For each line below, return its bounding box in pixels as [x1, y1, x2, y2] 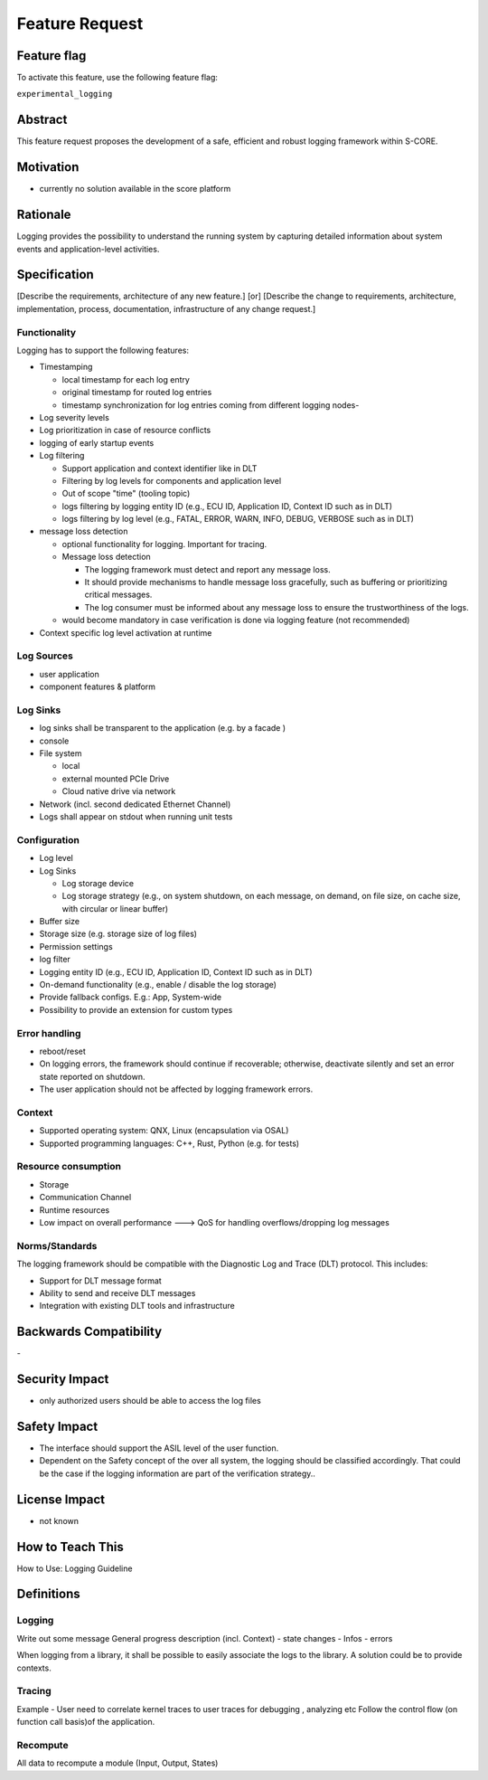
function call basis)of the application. [16, 1717, 155, 1728]
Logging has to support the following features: [16, 345, 190, 355]
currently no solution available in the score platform [39, 184, 231, 194]
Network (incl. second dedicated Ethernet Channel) [39, 799, 231, 810]
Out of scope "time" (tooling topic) [61, 488, 191, 499]
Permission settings [39, 941, 113, 952]
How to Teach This [16, 1539, 124, 1555]
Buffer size [39, 916, 80, 927]
